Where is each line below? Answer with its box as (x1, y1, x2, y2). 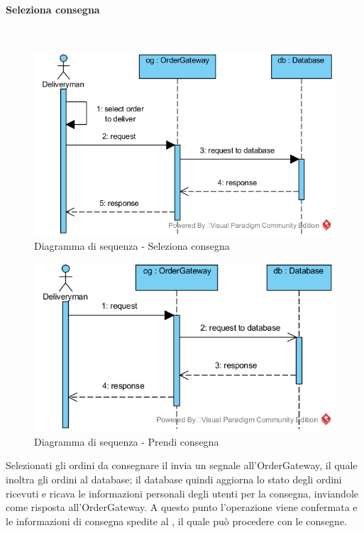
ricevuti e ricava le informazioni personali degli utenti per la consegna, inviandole (6, 485, 358, 500)
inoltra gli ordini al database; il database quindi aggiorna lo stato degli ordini (6, 471, 342, 486)
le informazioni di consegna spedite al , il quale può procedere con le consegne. (6, 513, 347, 528)
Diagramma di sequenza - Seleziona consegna (34, 238, 230, 253)
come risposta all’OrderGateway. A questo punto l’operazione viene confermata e (6, 500, 358, 515)
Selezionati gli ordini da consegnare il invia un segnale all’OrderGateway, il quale (6, 458, 358, 473)
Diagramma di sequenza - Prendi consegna (34, 434, 219, 449)
